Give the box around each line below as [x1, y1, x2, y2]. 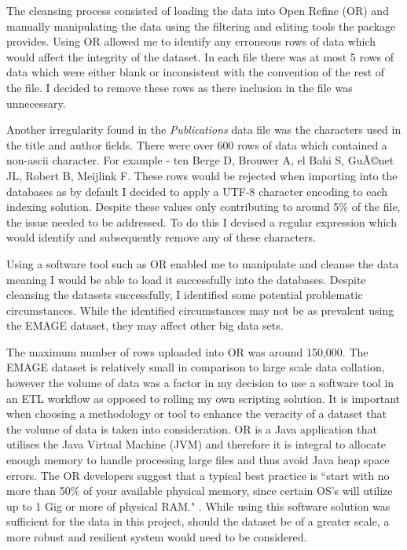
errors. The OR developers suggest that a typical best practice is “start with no [6, 467, 390, 483]
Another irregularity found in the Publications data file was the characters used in [6, 121, 401, 138]
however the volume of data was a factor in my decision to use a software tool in [6, 375, 394, 391]
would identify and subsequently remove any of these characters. [6, 229, 316, 245]
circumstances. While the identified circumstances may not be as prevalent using [6, 301, 394, 318]
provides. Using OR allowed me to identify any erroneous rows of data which [6, 33, 376, 50]
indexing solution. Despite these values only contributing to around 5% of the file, [6, 198, 401, 215]
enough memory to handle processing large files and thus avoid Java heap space [6, 452, 390, 468]
